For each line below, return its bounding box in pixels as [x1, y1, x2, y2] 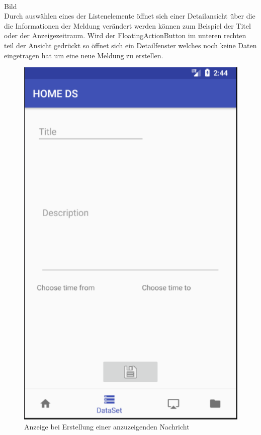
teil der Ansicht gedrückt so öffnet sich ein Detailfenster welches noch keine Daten [4, 40, 257, 50]
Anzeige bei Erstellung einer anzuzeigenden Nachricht [24, 421, 190, 431]
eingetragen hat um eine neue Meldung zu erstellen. [4, 50, 163, 60]
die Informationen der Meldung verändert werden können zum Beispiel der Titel [4, 20, 251, 31]
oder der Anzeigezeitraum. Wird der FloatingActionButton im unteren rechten [4, 30, 246, 41]
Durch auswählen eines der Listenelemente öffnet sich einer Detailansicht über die [4, 11, 255, 21]
